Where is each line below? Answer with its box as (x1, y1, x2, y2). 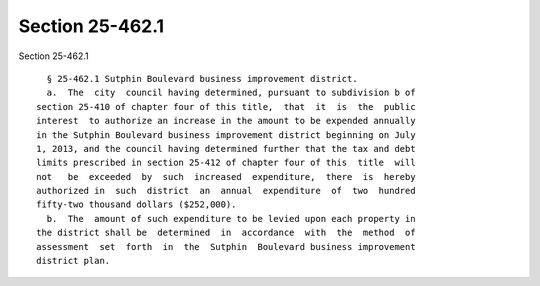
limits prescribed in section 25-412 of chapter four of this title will (36, 157, 416, 169)
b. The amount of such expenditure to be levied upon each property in (46, 213, 416, 224)
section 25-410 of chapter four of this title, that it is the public (36, 101, 416, 112)
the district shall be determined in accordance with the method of (36, 227, 416, 239)
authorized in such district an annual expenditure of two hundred (36, 185, 416, 197)
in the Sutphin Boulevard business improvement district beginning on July (36, 129, 416, 140)
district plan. (36, 255, 111, 267)
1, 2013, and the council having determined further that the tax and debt (36, 143, 416, 154)
